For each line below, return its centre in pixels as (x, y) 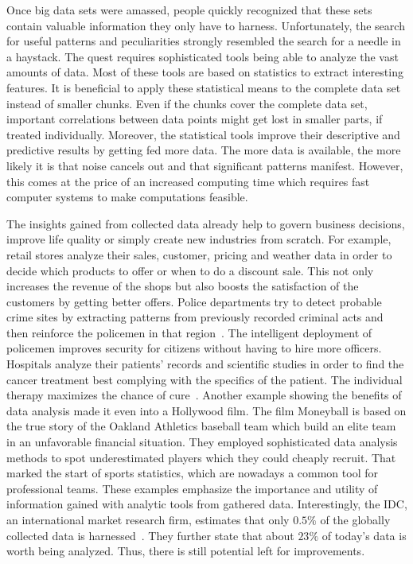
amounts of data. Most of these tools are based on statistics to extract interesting (205, 72)
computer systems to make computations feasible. (127, 197)
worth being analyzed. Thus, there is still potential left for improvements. (186, 551)
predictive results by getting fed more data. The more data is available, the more (204, 150)
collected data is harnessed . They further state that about (150, 535)
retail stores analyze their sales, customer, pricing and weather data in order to (199, 254)
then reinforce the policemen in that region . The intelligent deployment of (189, 332)
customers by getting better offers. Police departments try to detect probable (194, 301)
